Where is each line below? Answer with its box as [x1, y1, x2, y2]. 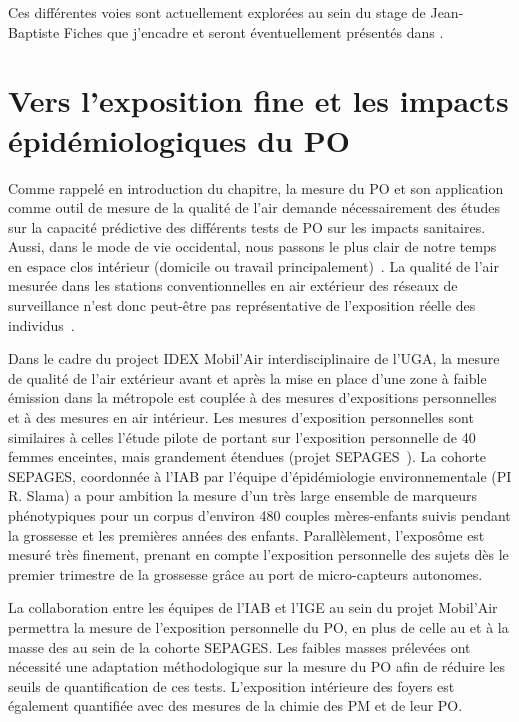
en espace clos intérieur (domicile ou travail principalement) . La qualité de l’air [8, 255, 499, 276]
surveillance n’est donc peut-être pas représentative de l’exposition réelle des [8, 295, 476, 316]
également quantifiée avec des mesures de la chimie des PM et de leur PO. [8, 695, 463, 716]
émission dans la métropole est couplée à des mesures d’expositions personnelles [8, 387, 497, 408]
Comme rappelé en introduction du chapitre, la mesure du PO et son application [8, 177, 504, 198]
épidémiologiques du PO [8, 119, 350, 160]
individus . [8, 314, 75, 335]
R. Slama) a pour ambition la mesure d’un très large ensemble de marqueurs [8, 485, 477, 506]
